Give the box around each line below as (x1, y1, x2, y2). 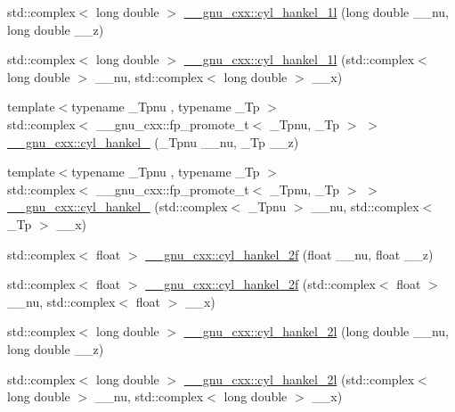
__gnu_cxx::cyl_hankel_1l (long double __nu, (183, 3, 449, 21)
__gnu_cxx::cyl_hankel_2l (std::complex (183, 369, 415, 388)
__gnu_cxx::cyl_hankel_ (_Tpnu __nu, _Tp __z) (7, 132, 299, 151)
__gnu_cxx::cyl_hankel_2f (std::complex (145, 275, 376, 293)
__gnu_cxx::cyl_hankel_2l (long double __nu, (183, 322, 449, 341)
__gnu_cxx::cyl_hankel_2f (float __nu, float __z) (145, 244, 434, 263)
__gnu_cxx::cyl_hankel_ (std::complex (7, 197, 228, 216)
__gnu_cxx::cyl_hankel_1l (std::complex (183, 50, 415, 69)
